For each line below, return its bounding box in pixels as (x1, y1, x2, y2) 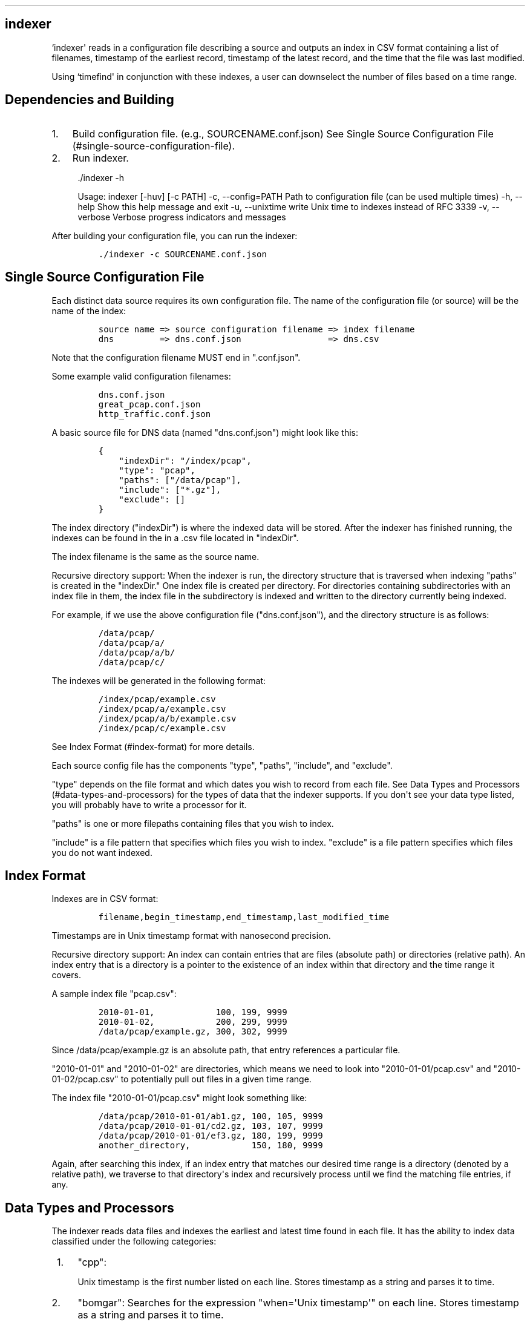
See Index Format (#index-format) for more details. (51, 741, 255, 752)
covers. (51, 970, 81, 981)
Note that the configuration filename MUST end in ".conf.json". (51, 352, 301, 363)
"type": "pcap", (119, 465, 195, 475)
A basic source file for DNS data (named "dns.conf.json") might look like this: (51, 427, 358, 438)
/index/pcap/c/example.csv (98, 723, 226, 733)
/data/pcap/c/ (98, 657, 165, 667)
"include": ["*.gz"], (119, 484, 221, 495)
